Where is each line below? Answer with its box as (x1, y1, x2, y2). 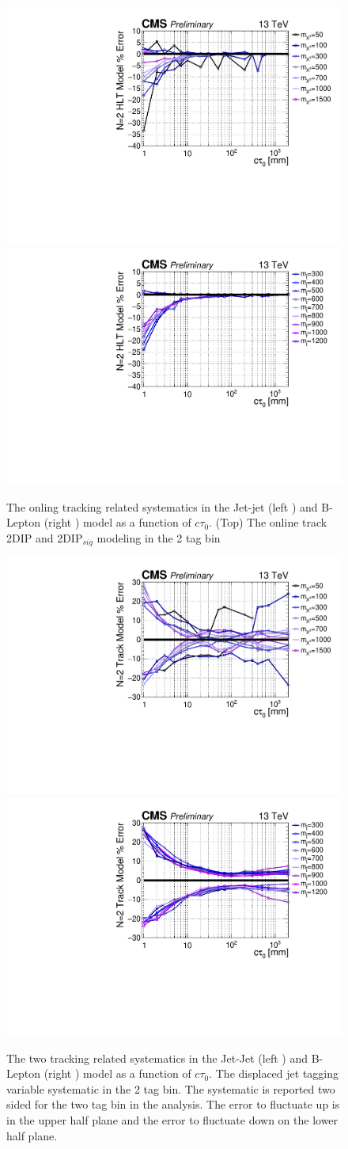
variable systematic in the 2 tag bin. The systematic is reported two (6, 1080, 335, 1097)
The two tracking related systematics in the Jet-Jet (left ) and (6, 1049, 308, 1066)
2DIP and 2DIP (6, 529, 83, 546)
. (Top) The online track (209, 514, 327, 531)
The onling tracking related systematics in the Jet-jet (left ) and (6, 498, 318, 515)
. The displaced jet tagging (209, 1065, 339, 1082)
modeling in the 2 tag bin (96, 529, 221, 546)
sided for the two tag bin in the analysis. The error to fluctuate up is (6, 1096, 340, 1113)
